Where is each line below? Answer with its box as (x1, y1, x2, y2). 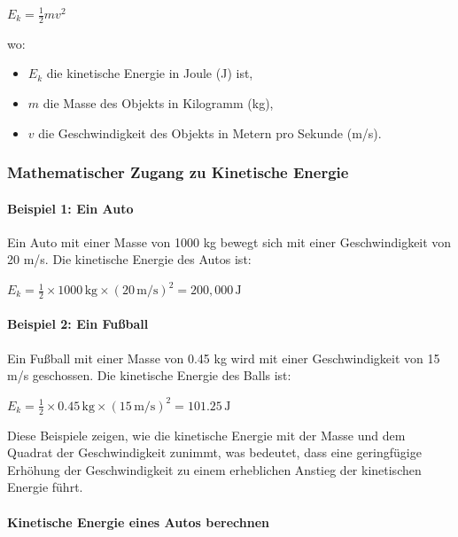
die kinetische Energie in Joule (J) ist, (46, 64, 253, 82)
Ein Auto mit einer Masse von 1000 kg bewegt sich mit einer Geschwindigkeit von (7, 232, 452, 251)
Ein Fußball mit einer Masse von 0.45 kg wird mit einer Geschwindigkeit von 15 (7, 348, 440, 367)
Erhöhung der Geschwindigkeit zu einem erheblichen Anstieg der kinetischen (7, 460, 422, 479)
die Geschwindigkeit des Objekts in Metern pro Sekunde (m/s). (38, 123, 382, 142)
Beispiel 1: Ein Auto (7, 198, 134, 217)
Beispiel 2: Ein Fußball (7, 315, 149, 333)
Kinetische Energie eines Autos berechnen (7, 512, 269, 531)
